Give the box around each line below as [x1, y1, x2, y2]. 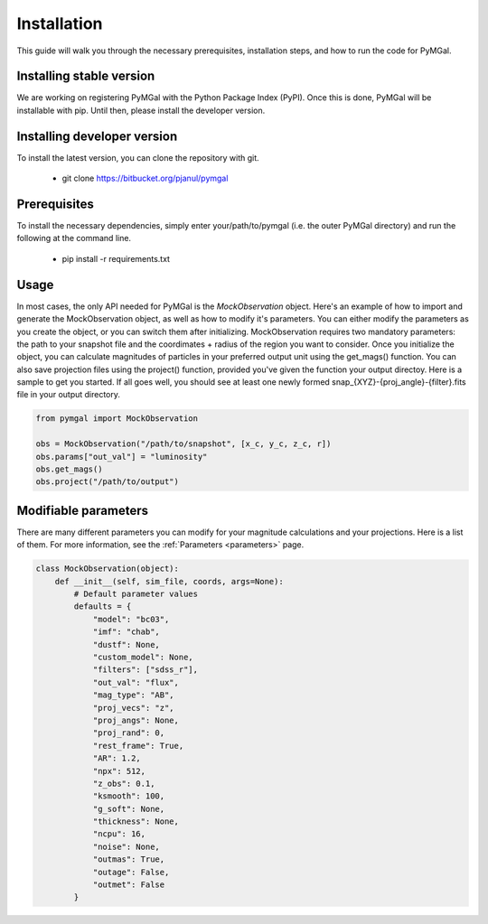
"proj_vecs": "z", [92, 703, 175, 713]
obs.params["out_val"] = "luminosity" [35, 452, 208, 462]
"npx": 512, [92, 766, 146, 776]
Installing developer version [16, 128, 178, 144]
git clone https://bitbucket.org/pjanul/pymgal [61, 173, 229, 184]
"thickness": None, [92, 817, 180, 826]
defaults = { [73, 602, 132, 611]
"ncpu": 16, [92, 829, 146, 839]
